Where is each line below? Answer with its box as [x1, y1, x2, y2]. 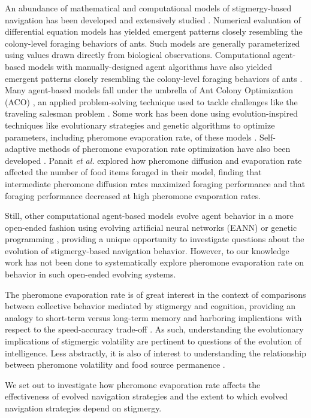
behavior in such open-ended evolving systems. [5, 268, 176, 280]
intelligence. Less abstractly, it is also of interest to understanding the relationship [5, 346, 307, 359]
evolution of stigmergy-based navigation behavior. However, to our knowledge [5, 244, 289, 257]
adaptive [5, 142, 37, 155]
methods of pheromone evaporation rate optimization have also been [38, 142, 291, 155]
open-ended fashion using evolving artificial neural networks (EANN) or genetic [5, 221, 297, 233]
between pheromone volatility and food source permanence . [5, 358, 225, 371]
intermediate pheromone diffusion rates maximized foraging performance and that [5, 177, 306, 190]
